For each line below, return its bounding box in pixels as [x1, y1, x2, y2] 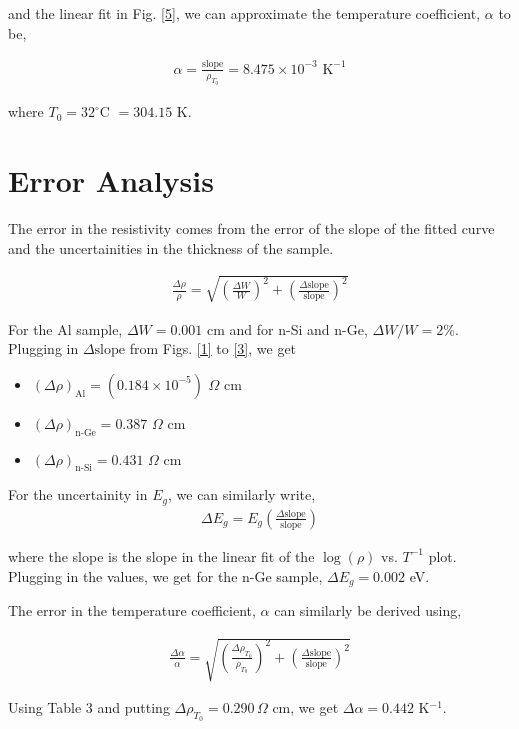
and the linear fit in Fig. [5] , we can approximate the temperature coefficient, [8, 3, 481, 23]
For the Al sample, [8, 318, 123, 339]
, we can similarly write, [168, 484, 316, 505]
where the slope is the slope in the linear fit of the [8, 545, 315, 566]
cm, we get [272, 697, 339, 718]
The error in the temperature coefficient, [8, 600, 256, 621]
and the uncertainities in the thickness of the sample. [8, 237, 334, 258]
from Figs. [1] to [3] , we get [129, 338, 297, 359]
